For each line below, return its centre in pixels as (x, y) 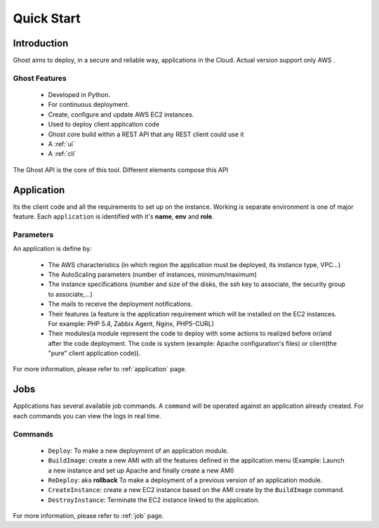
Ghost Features (40, 78)
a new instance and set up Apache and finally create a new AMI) (141, 470)
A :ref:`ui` (61, 143)
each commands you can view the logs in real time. (87, 416)
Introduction (41, 43)
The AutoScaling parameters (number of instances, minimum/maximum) (153, 274)
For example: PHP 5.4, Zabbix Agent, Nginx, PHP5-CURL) (131, 323)
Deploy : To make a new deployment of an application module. (138, 451)
